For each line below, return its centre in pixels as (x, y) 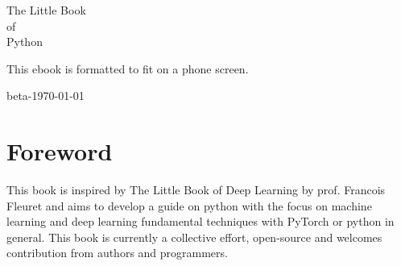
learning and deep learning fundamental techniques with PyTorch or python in (200, 221)
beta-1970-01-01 (45, 96)
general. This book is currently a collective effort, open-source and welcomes (194, 237)
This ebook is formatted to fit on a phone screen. (128, 68)
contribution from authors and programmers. (117, 253)
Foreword (60, 151)
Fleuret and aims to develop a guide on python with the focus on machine (189, 205)
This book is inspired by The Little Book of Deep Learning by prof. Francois (196, 190)
